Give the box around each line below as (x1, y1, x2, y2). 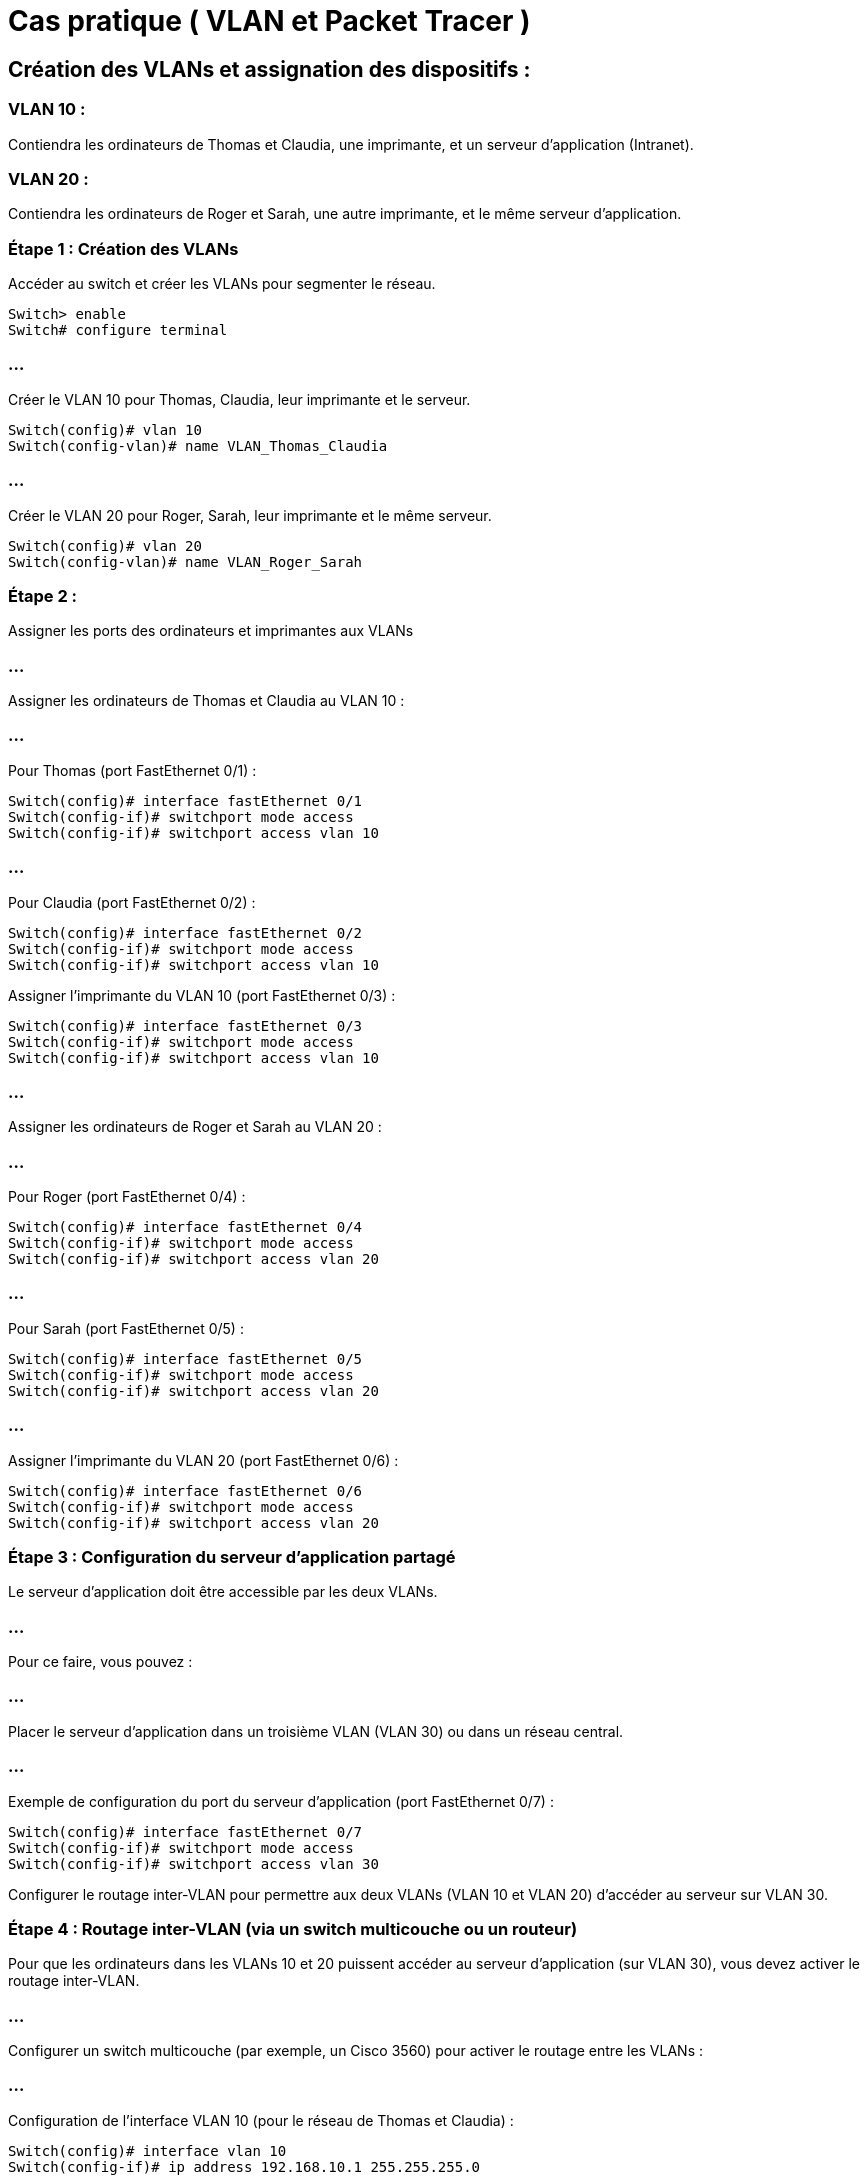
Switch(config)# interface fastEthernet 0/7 (8, 1823, 363, 1840)
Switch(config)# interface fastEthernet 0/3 (8, 1017, 363, 1034)
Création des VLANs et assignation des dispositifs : (8, 56, 531, 82)
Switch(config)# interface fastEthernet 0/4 (8, 1219, 363, 1236)
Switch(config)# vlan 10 (8, 421, 202, 438)
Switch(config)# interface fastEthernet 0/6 (8, 1482, 363, 1499)
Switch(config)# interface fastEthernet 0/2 (8, 924, 363, 941)
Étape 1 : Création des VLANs (8, 238, 239, 259)
